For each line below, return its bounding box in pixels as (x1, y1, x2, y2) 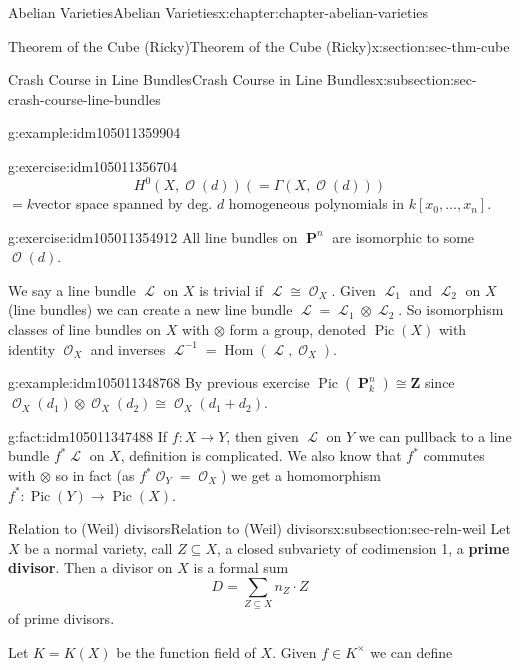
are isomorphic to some (332, 226, 475, 247)
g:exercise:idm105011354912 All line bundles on (8, 226, 298, 247)
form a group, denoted (229, 319, 367, 340)
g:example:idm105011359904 (8, 122, 181, 143)
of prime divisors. (8, 608, 115, 629)
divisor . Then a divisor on (8, 557, 173, 578)
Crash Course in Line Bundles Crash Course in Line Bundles (8, 69, 376, 90)
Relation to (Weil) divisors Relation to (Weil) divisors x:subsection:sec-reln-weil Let (8, 518, 511, 539)
